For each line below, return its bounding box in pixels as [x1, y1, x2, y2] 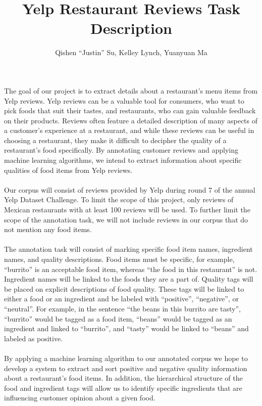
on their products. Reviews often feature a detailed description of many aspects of [4, 115, 258, 125]
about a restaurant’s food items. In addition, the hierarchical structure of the [4, 373, 243, 383]
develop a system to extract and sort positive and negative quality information [4, 363, 247, 373]
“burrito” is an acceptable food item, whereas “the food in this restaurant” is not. [4, 263, 257, 274]
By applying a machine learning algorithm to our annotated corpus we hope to [4, 352, 248, 363]
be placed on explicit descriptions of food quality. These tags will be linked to [4, 283, 244, 294]
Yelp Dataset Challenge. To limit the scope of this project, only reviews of [4, 194, 234, 205]
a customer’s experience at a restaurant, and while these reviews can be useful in [4, 125, 254, 136]
